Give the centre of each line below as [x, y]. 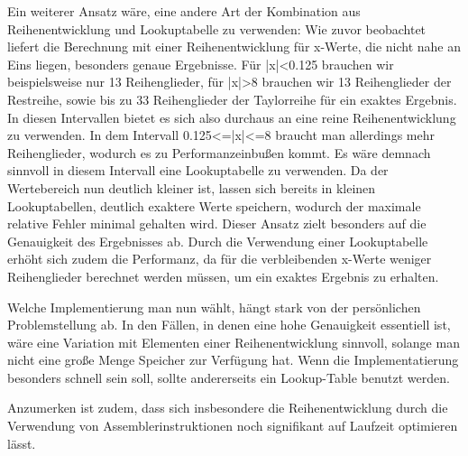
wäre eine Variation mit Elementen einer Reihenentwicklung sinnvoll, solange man [234, 342]
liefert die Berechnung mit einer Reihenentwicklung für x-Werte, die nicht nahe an [234, 47]
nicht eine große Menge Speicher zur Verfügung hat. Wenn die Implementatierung [233, 360]
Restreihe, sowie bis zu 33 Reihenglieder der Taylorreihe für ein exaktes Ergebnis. [232, 99]
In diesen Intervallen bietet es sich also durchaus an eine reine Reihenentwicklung [232, 117]
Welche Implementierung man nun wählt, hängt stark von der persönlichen [214, 307]
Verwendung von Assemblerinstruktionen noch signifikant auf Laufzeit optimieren [233, 426]
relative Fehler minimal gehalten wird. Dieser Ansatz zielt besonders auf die [217, 223]
